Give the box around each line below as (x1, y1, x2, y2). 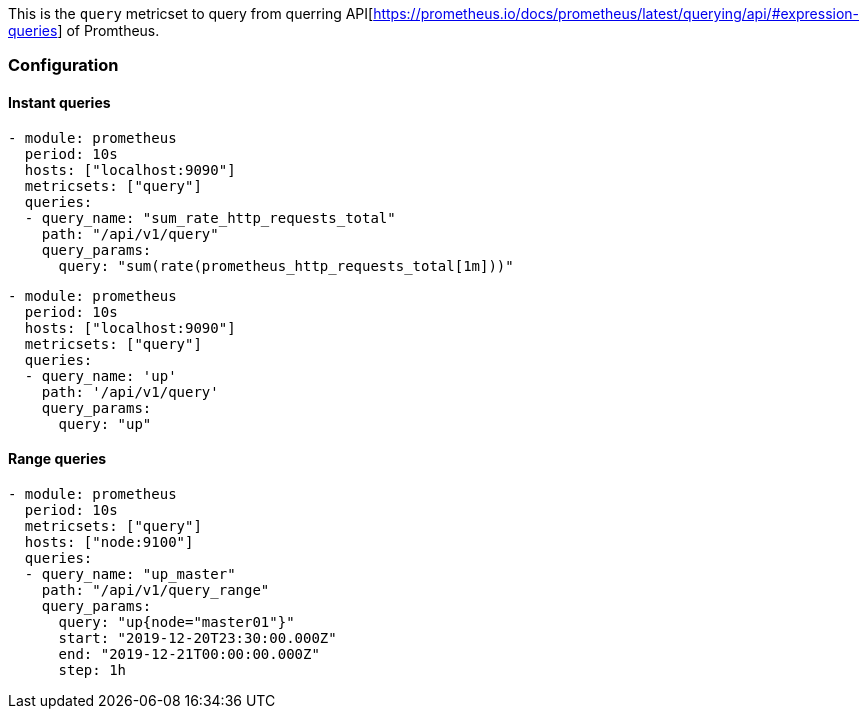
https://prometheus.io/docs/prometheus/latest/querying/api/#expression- (373, 5, 860, 22)
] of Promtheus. (57, 22, 160, 39)
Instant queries (8, 93, 111, 111)
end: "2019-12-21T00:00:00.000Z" (58, 645, 320, 662)
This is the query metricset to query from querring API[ (8, 5, 374, 22)
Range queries (8, 450, 107, 468)
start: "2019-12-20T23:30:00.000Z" (58, 629, 337, 646)
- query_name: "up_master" (24, 565, 236, 582)
